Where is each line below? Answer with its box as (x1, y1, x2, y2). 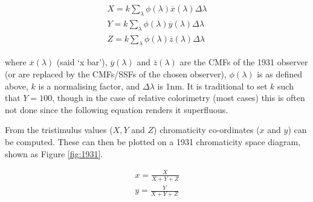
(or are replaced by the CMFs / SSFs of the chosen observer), (5, 68, 227, 80)
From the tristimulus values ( (5, 123, 113, 136)
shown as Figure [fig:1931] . (5, 147, 103, 160)
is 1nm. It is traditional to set (157, 79, 268, 92)
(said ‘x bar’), (56, 56, 108, 68)
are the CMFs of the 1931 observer (179, 56, 308, 68)
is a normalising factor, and (38, 79, 140, 92)
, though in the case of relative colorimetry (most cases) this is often (52, 91, 305, 104)
